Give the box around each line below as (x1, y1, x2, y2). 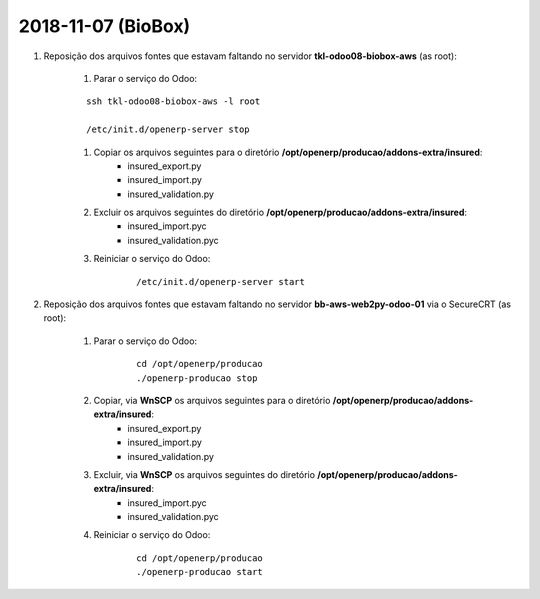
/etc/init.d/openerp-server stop (86, 124, 250, 135)
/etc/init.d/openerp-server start (136, 276, 305, 287)
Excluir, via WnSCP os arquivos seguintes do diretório (93, 468, 315, 480)
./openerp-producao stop (136, 372, 258, 384)
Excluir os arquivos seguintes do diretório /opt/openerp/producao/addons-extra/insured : (93, 206, 468, 219)
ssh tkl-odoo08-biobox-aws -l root (86, 96, 261, 107)
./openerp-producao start (136, 566, 264, 578)
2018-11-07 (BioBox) (18, 15, 191, 37)
